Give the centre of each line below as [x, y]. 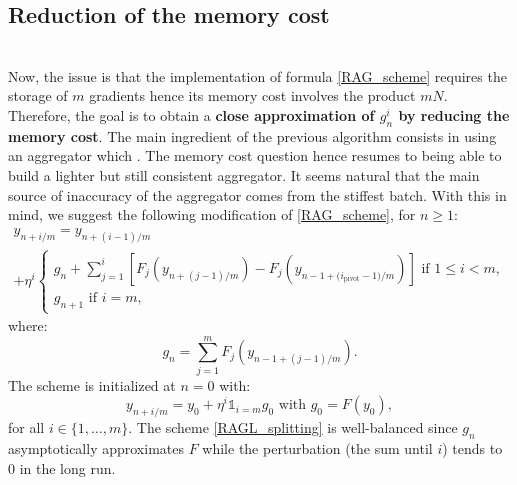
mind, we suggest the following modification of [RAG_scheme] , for [212, 214]
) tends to [472, 447]
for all [26, 427]
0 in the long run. [62, 467]
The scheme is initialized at [92, 384]
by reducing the [454, 114]
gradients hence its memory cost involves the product [252, 95]
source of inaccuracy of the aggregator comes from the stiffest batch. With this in [257, 194]
